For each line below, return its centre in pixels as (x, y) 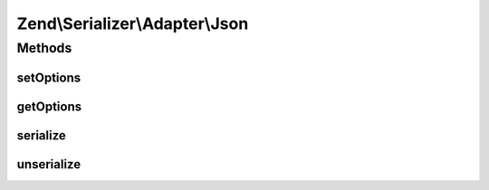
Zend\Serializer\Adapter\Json (133, 24)
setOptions (49, 77)
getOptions (49, 106)
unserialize (49, 164)
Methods (44, 48)
